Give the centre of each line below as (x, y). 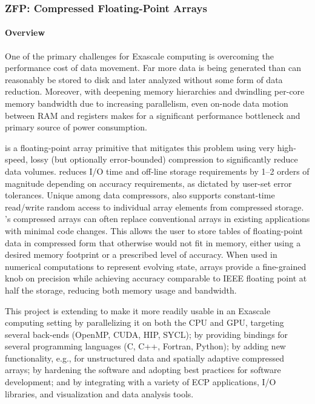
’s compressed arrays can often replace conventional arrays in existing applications (157, 219)
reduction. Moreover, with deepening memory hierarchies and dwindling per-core (155, 91)
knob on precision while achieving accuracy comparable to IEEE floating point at (156, 278)
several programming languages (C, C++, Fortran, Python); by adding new (145, 346)
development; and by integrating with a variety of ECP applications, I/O (141, 382)
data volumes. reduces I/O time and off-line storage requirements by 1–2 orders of (157, 171)
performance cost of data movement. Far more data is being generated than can (153, 68)
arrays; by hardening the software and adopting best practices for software (143, 370)
